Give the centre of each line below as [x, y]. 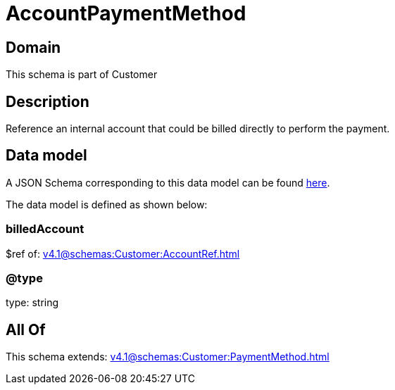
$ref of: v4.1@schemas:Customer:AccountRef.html [123, 253]
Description [48, 101]
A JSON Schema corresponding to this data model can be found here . [168, 182]
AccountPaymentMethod [126, 13]
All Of [26, 329]
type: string [32, 303]
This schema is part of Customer [82, 75]
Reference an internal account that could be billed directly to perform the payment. [198, 129]
